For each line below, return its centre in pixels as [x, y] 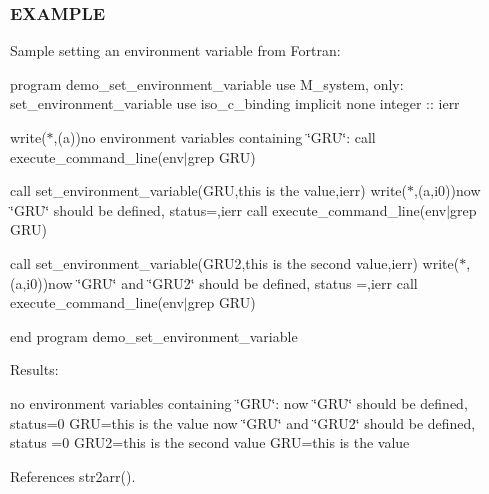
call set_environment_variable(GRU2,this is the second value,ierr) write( [235, 262]
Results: [34, 369]
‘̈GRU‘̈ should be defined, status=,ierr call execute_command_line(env [228, 209]
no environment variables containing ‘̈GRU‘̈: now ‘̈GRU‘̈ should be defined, [239, 402]
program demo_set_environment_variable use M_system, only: [207, 83]
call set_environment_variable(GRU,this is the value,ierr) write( [208, 190]
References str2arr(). [73, 475]
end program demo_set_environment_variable [154, 335]
